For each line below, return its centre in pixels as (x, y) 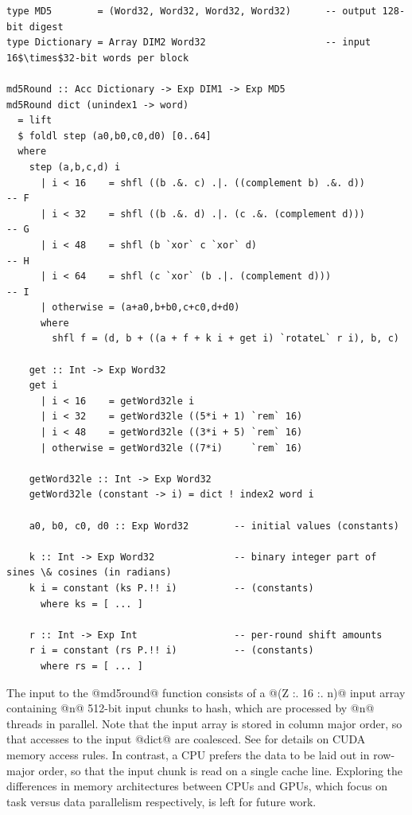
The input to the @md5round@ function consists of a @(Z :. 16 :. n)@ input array (206, 692)
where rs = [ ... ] (91, 666)
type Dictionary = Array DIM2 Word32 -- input (189, 43)
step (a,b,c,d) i (75, 167)
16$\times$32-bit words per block (98, 58)
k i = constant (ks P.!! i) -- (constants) (171, 588)
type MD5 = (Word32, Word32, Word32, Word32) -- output (192, 11)
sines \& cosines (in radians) (89, 573)
